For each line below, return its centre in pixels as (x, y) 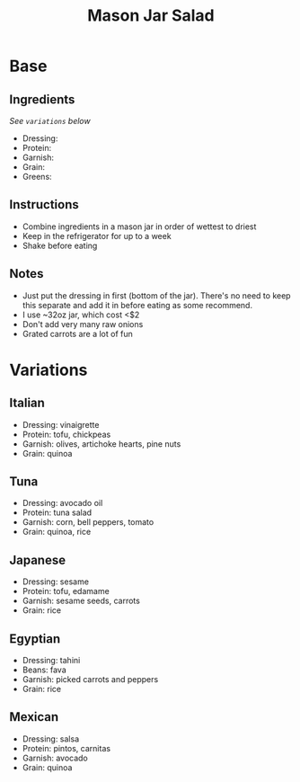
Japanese (37, 560)
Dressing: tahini (51, 661)
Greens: (37, 177)
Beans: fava (44, 670)
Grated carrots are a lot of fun (77, 333)
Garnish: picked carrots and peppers (90, 680)
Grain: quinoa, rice (57, 532)
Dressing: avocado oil (62, 503)
